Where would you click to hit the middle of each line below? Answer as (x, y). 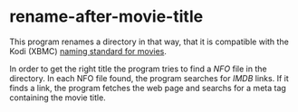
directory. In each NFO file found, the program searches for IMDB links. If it (149, 78)
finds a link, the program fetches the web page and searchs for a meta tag (148, 88)
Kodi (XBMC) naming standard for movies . (88, 51)
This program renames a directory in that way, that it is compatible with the (149, 42)
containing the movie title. (58, 98)
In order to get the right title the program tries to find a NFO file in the (138, 69)
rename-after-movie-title (106, 17)
